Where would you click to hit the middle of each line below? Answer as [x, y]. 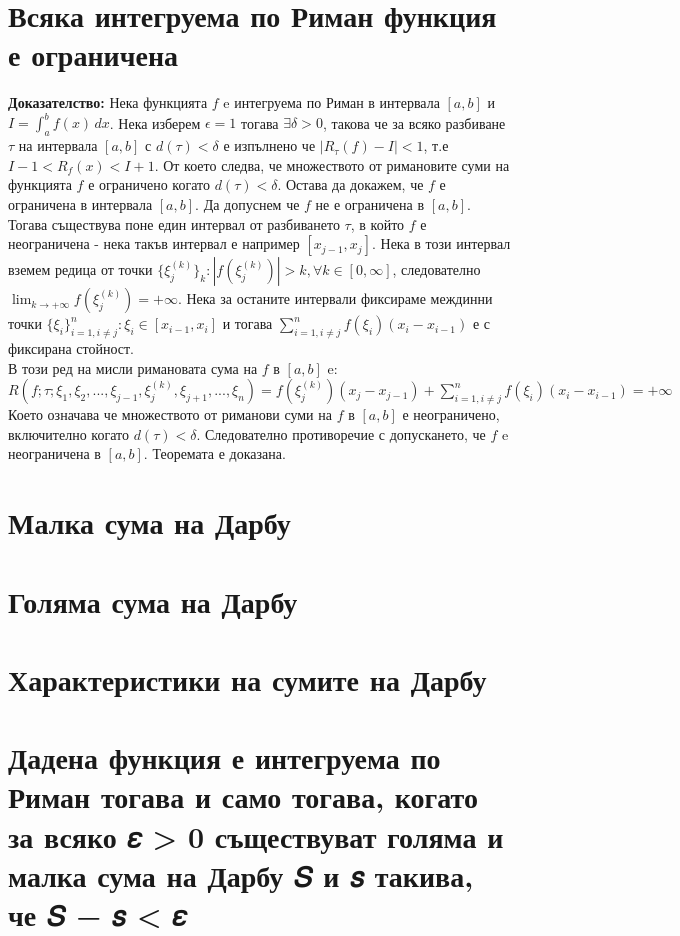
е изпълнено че [269, 145]
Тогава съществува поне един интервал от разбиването [174, 223]
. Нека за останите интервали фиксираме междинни [335, 298]
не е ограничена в [370, 203]
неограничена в [54, 453]
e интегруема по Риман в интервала [331, 102]
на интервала [58, 145]
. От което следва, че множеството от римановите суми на [332, 164]
